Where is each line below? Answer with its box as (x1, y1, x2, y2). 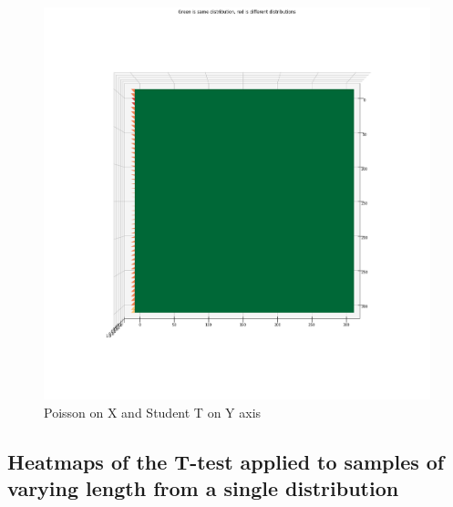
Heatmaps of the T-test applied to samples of (7, 447, 445, 475)
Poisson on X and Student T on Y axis (44, 402, 262, 421)
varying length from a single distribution (7, 474, 399, 502)
